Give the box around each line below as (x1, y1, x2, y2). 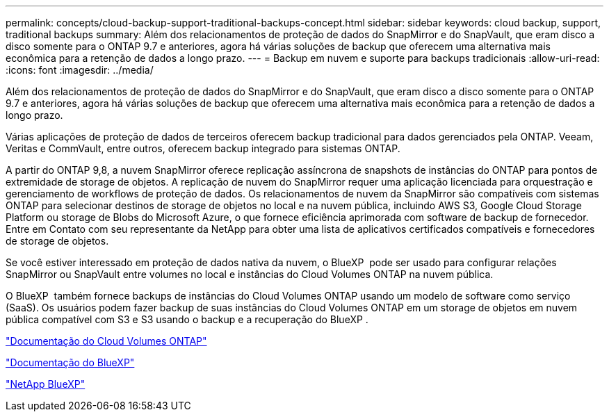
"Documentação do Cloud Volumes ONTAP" (6, 335, 207, 347)
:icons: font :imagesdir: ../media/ (6, 64, 154, 76)
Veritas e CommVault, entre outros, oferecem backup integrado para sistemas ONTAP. (6, 142, 400, 154)
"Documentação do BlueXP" (6, 357, 135, 368)
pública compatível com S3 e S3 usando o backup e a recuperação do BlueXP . (6, 313, 368, 325)
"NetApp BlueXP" (6, 378, 86, 390)
